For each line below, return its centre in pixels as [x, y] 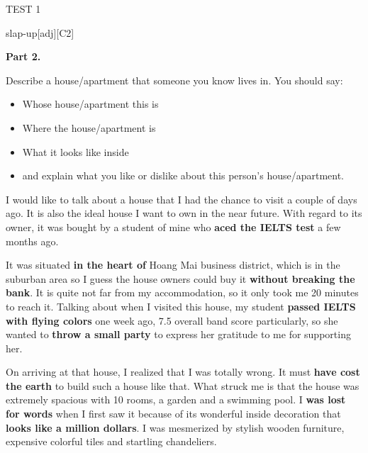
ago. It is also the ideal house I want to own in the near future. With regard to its [184, 213]
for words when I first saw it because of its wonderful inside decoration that [173, 414]
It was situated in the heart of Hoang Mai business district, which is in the [173, 265]
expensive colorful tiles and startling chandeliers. [111, 441]
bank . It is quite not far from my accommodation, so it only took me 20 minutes [182, 292]
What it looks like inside [76, 151]
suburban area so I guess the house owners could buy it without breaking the [180, 278]
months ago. [32, 241]
